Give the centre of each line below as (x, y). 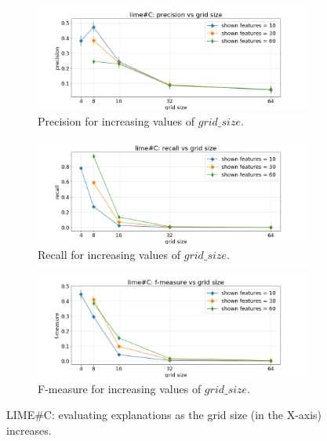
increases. (29, 430)
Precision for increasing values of (116, 120)
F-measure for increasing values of (120, 388)
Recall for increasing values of (109, 255)
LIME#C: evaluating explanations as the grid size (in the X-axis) (164, 415)
